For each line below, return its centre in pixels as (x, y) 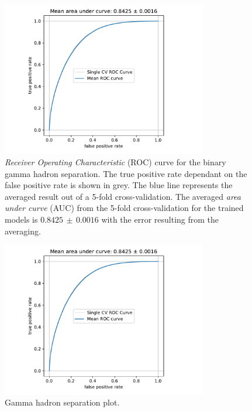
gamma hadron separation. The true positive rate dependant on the (126, 173)
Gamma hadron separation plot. (62, 402)
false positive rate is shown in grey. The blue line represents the (119, 185)
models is (21, 219)
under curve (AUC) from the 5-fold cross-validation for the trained (124, 208)
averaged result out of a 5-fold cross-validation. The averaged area (123, 196)
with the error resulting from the (160, 219)
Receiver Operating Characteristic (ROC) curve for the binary (115, 161)
